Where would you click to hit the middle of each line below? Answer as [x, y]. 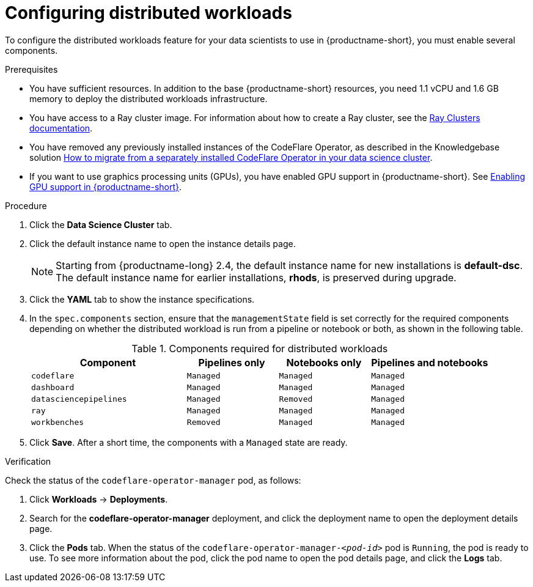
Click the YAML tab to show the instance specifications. [142, 299]
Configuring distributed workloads [149, 13]
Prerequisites [31, 69]
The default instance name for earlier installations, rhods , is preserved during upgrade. [256, 277]
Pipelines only [232, 362]
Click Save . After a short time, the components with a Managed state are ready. [189, 442]
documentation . [61, 128]
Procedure [26, 205]
